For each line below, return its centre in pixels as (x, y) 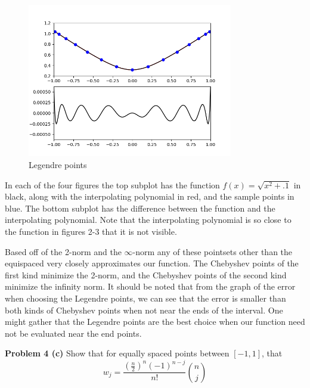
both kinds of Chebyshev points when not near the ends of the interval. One (144, 310)
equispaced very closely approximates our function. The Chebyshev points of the (152, 263)
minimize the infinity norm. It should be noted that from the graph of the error (150, 286)
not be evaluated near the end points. (73, 333)
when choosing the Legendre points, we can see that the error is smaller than (145, 298)
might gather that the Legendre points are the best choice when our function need (155, 322)
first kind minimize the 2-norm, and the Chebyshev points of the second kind (146, 274)
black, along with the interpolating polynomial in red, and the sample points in (150, 196)
